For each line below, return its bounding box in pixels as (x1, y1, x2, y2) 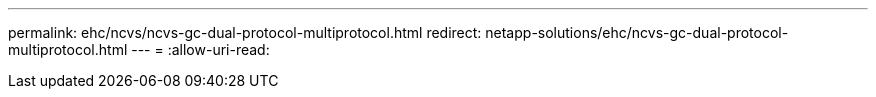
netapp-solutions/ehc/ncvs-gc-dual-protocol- (485, 24, 789, 41)
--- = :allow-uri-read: (131, 41, 270, 58)
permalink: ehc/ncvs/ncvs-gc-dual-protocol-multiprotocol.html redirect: (8, 24, 482, 41)
